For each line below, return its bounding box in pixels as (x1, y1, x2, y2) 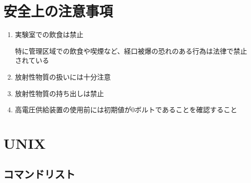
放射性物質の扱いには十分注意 (15, 71, 111, 81)
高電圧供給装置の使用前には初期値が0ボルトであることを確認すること (15, 104, 237, 115)
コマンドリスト (3, 166, 75, 182)
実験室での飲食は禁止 (15, 29, 84, 40)
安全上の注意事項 (3, 1, 113, 21)
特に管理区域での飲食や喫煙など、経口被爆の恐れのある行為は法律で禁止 (15, 45, 248, 56)
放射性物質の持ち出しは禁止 (15, 88, 104, 98)
